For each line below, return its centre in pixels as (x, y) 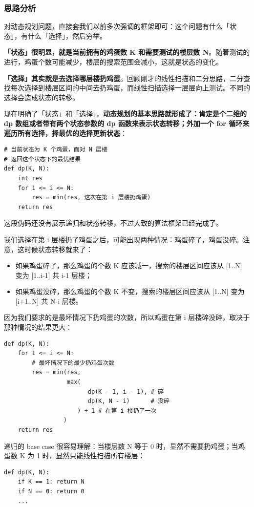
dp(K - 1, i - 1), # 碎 (126, 391)
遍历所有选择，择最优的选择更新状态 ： (65, 133)
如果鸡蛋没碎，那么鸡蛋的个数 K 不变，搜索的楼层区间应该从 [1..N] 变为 (130, 291)
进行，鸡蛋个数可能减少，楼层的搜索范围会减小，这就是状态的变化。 (113, 62)
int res (30, 178)
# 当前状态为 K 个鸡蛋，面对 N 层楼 (56, 150)
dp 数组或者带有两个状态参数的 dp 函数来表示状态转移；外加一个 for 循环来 (127, 123)
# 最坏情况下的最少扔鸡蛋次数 (73, 363)
